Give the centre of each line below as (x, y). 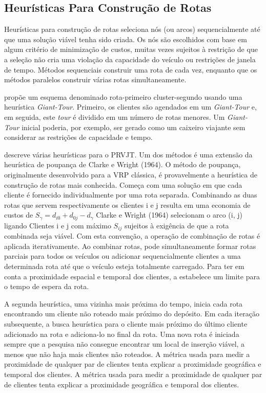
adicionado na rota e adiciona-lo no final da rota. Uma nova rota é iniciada (122, 334)
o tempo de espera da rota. (47, 286)
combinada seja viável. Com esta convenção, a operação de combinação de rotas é (132, 236)
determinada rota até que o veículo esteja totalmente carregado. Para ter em (124, 266)
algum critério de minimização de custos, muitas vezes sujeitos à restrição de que (131, 49)
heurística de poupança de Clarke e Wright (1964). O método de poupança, (122, 164)
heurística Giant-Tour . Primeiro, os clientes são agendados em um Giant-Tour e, (130, 107)
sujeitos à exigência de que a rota (177, 225)
